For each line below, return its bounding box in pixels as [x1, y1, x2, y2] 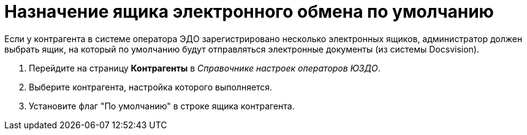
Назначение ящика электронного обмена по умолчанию [4, 1, 494, 22]
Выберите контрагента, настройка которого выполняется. [29, 81, 273, 92]
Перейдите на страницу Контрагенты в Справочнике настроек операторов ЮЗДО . [29, 62, 381, 73]
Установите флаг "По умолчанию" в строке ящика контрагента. [29, 100, 295, 111]
